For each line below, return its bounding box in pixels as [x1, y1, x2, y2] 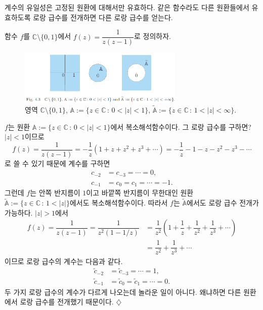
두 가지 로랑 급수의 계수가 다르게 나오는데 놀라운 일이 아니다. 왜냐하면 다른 [5, 286, 241, 297]
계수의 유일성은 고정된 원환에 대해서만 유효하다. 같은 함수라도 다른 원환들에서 [5, 2, 249, 12]
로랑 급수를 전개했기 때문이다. [20, 296, 114, 307]
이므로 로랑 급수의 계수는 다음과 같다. [5, 255, 123, 266]
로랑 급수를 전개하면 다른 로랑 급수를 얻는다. [33, 12, 173, 22]
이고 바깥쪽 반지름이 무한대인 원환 [86, 187, 194, 198]
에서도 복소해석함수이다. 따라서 [69, 197, 168, 208]
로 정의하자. [134, 31, 171, 41]
